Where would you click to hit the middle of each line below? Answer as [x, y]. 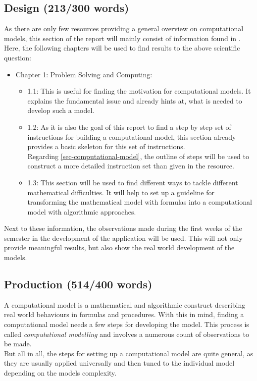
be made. [18, 344]
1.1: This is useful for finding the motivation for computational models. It [139, 91]
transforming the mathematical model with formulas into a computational [140, 202]
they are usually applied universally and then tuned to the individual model [119, 363]
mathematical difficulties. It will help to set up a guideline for [121, 192]
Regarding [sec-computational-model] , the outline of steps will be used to [138, 156]
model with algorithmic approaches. [82, 211]
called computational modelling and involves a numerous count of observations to [127, 334]
